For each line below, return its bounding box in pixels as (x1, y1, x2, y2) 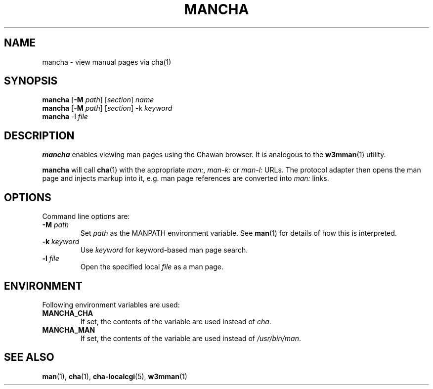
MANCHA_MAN (42, 325, 95, 334)
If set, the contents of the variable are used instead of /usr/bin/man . (80, 334, 301, 343)
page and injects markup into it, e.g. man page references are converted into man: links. (42, 174, 329, 183)
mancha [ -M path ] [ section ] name (42, 95, 154, 104)
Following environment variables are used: (42, 300, 180, 309)
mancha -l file (42, 112, 88, 121)
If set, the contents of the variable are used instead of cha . (80, 317, 271, 326)
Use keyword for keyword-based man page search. (80, 246, 248, 255)
